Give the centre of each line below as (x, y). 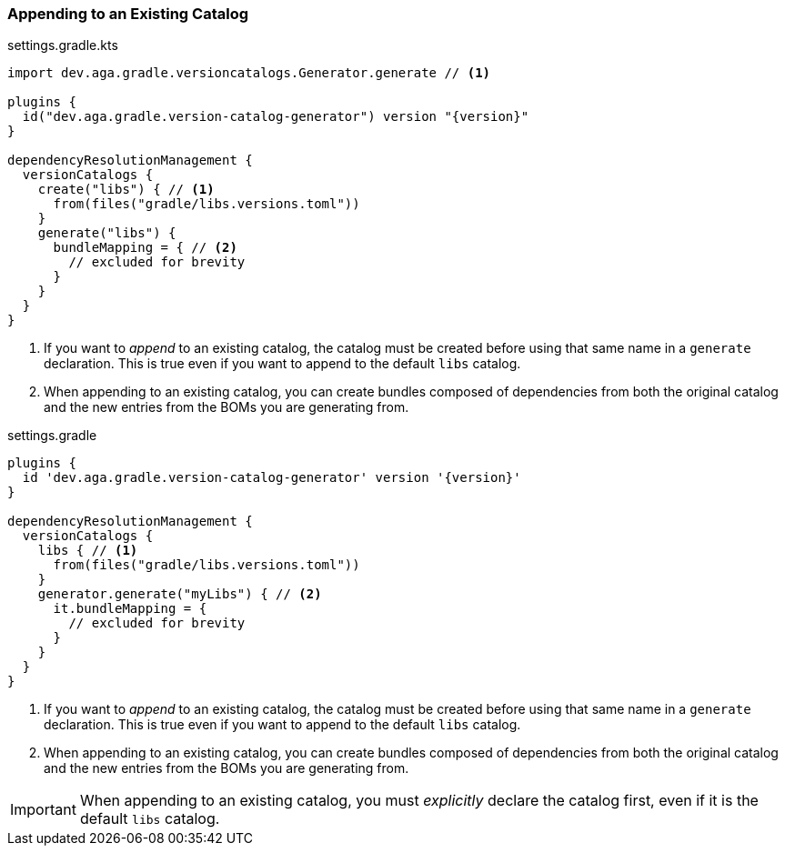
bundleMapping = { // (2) (145, 248)
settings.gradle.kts (63, 45)
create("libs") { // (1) (126, 190)
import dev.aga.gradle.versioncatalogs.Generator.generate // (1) (249, 73)
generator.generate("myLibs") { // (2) (180, 594)
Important (43, 810)
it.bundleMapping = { (130, 609)
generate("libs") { (107, 233)
